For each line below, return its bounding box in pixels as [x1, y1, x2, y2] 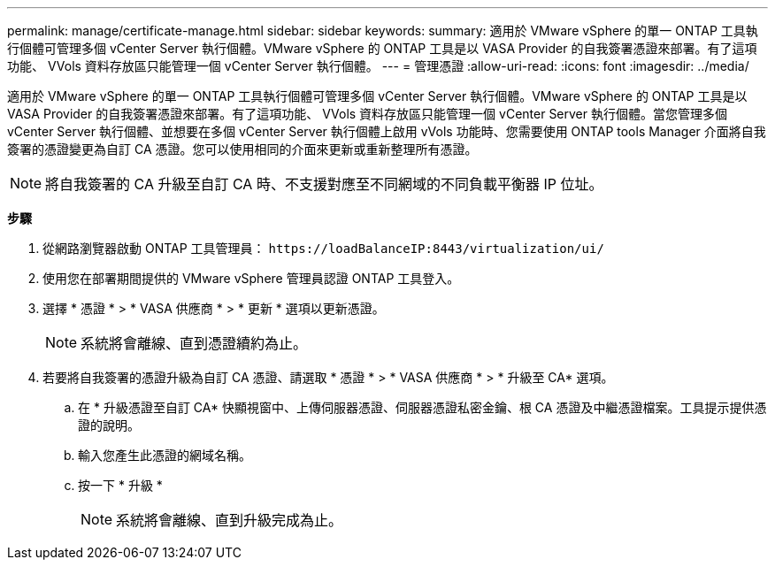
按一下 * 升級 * [78, 478, 163, 493]
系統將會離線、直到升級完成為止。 [116, 511, 343, 529]
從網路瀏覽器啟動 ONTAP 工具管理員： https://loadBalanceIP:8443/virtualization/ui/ [42, 241, 604, 256]
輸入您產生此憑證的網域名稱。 [78, 448, 251, 463]
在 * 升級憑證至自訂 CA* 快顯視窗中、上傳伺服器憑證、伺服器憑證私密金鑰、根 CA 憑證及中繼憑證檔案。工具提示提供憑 [78, 400, 767, 415]
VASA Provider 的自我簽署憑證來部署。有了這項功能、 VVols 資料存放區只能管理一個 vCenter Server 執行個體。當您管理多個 [7, 106, 727, 121]
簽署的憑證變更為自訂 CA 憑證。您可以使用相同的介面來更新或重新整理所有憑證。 [7, 142, 478, 157]
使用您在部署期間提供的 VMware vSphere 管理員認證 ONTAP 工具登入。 [42, 271, 460, 286]
